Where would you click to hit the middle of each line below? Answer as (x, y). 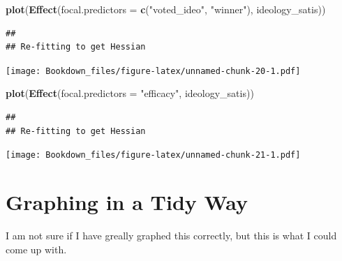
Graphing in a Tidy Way (127, 202)
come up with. (36, 249)
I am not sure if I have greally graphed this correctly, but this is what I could (171, 235)
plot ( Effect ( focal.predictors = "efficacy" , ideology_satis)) (130, 93)
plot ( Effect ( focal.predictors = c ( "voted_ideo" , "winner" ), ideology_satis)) (166, 9)
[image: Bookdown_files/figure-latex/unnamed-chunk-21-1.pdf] (153, 155)
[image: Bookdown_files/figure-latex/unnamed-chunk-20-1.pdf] (153, 71)
